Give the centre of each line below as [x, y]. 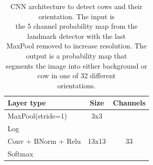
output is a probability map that [76, 55]
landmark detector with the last [76, 36]
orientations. [76, 85]
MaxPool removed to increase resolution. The [76, 46]
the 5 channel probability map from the [76, 26]
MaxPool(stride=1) [37, 116]
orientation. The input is [76, 16]
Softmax [20, 153]
